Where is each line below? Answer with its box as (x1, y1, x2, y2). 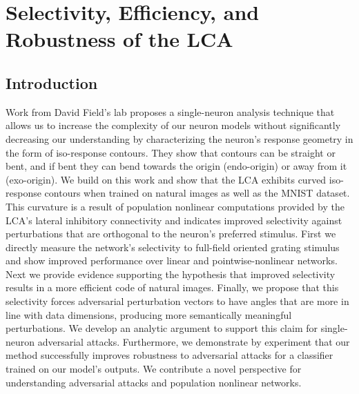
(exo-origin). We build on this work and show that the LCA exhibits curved (6, 172, 327, 186)
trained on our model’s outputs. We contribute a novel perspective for (6, 362, 302, 376)
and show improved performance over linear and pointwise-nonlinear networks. (6, 253, 338, 268)
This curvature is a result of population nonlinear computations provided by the (6, 199, 345, 213)
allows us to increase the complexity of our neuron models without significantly (6, 118, 341, 132)
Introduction (6, 72, 98, 93)
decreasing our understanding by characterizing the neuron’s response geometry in (6, 131, 353, 146)
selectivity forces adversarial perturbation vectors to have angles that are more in (6, 294, 349, 308)
